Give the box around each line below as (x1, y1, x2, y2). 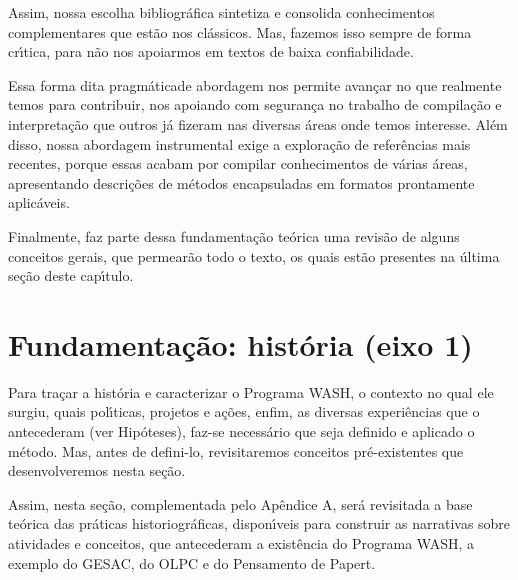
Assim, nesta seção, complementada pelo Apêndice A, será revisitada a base (8, 493, 473, 514)
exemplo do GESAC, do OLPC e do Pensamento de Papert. (8, 552, 376, 573)
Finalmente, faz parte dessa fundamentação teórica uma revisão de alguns (8, 225, 460, 246)
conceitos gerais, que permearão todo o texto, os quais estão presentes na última (8, 245, 500, 266)
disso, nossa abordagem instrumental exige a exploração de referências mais (8, 133, 471, 154)
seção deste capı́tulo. (8, 265, 134, 286)
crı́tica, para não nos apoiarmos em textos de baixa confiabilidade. (8, 41, 414, 62)
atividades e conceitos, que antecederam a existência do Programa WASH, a (8, 533, 475, 553)
